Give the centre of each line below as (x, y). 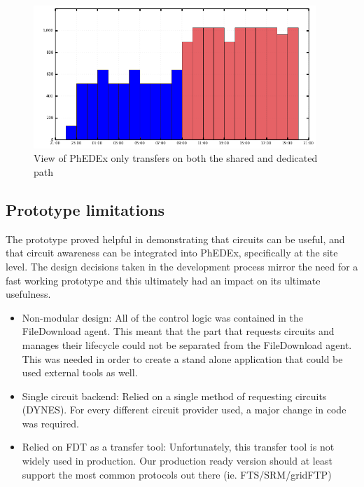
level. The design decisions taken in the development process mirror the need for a (182, 266)
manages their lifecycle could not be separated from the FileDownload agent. (187, 344)
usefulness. (28, 294)
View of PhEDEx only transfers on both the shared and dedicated (176, 158)
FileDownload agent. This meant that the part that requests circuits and (178, 331)
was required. (50, 423)
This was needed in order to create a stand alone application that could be (182, 358)
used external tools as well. (80, 372)
